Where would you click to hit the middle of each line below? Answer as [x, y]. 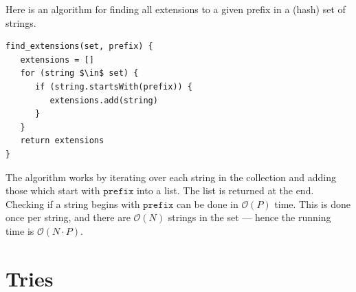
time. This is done [312, 204]
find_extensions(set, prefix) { [79, 46]
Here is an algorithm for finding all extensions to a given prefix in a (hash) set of [176, 9]
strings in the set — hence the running [249, 217]
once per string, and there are [68, 217]
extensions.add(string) [104, 100]
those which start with [53, 190]
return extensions [62, 141]
